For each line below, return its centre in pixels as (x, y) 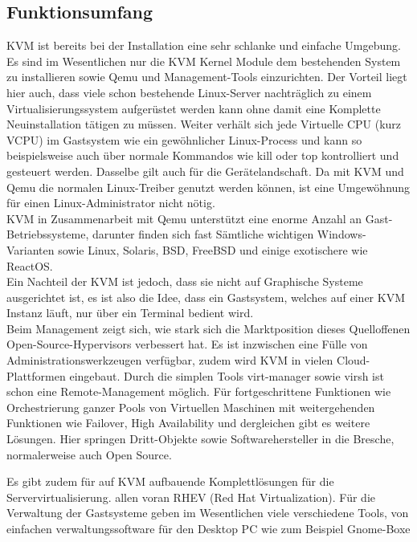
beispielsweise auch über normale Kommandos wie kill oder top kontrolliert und (203, 155)
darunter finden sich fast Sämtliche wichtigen (203, 234)
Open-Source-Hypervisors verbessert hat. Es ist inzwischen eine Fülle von (187, 344)
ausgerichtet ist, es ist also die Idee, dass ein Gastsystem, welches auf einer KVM (206, 297)
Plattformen (36, 375)
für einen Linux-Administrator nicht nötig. (111, 203)
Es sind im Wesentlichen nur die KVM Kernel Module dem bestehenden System (204, 61)
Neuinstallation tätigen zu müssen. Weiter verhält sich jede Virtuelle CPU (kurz (204, 124)
